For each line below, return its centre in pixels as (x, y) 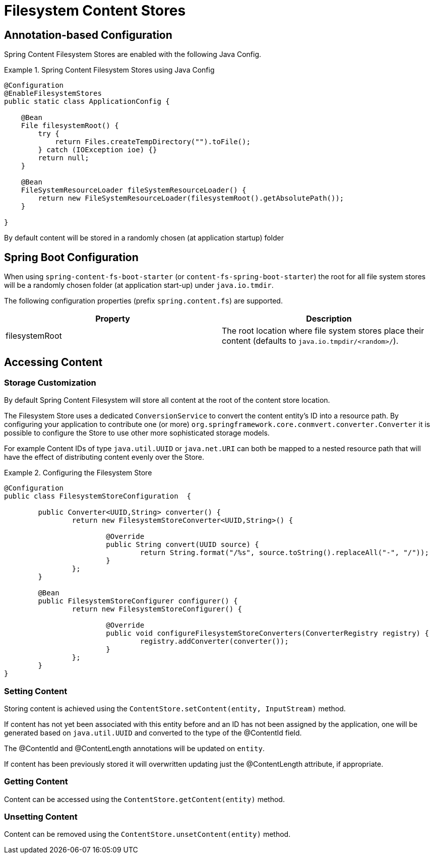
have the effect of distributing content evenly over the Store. (104, 457)
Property (113, 319)
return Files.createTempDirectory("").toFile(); (153, 142)
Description (329, 319)
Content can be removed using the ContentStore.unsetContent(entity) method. (147, 834)
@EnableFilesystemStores (53, 94)
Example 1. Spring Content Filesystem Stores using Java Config (109, 70)
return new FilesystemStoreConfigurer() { (157, 609)
